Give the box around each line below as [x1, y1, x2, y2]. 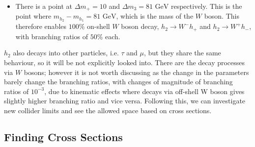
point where [15, 11, 52, 21]
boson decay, [121, 21, 159, 31]
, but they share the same [143, 48, 221, 58]
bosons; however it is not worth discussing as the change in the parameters [24, 67, 249, 77]
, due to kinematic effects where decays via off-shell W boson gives [44, 86, 245, 96]
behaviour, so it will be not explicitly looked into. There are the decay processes [4, 57, 245, 67]
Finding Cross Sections [4, 129, 123, 144]
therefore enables [15, 21, 67, 31]
